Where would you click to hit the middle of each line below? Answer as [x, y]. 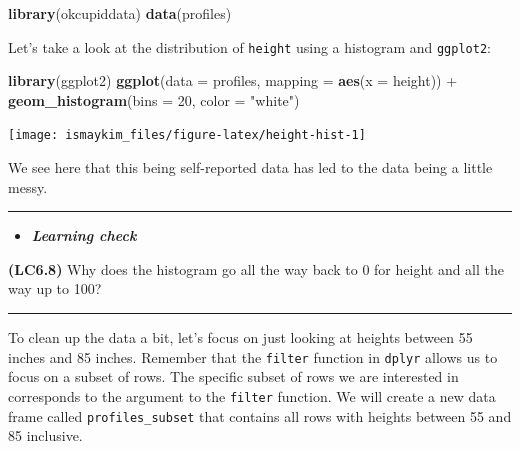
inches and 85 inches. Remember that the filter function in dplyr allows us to [253, 356]
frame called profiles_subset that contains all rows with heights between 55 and [260, 415]
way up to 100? [55, 288]
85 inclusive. [45, 435]
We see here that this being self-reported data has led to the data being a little [250, 167]
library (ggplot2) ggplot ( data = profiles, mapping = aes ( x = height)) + [233, 80]
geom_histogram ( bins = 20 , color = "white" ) [154, 99]
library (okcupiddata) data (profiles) [120, 13]
